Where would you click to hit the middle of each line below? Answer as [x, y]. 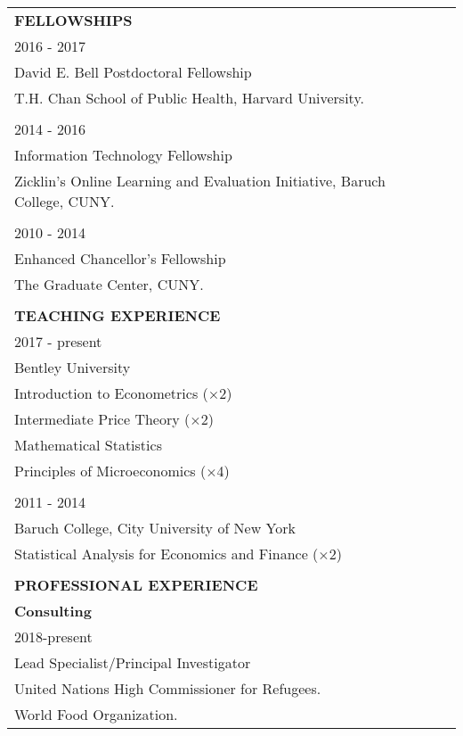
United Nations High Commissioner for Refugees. [168, 688]
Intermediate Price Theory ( [102, 419]
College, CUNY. [65, 201]
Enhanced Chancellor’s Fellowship [120, 258]
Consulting [53, 611]
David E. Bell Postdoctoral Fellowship [133, 72]
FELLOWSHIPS [73, 20]
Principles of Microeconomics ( [110, 471]
